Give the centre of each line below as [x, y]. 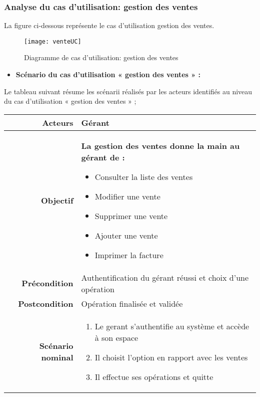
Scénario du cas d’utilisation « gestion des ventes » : [108, 74]
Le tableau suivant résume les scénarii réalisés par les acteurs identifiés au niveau [128, 91]
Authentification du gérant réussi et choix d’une [165, 277]
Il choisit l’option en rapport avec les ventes [171, 357]
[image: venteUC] [53, 41]
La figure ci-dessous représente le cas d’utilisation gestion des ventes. [109, 25]
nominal [57, 357]
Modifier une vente [127, 196]
